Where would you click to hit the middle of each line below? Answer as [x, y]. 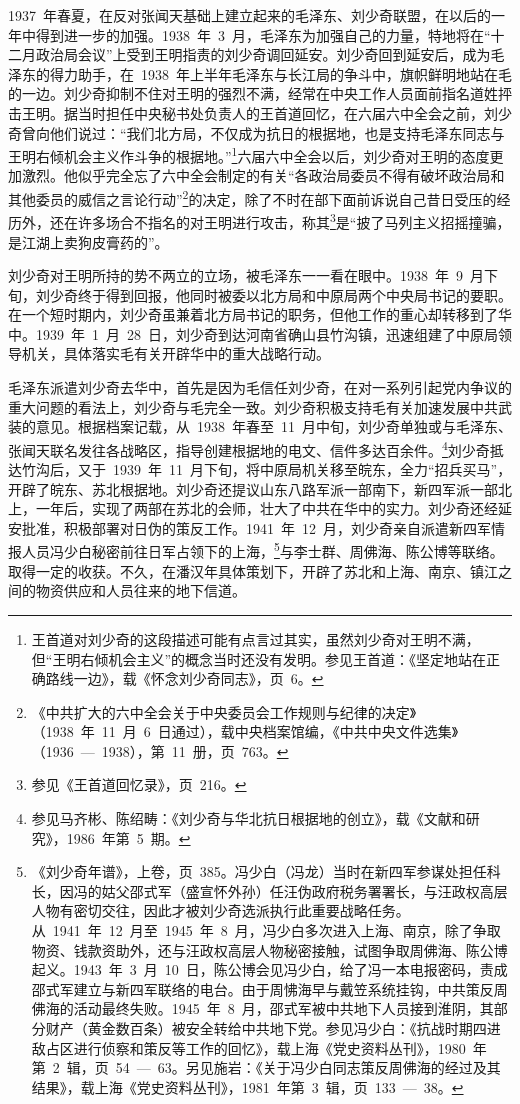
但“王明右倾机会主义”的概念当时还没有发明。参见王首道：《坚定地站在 [259, 658]
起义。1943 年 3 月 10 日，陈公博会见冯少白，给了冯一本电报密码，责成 [269, 969]
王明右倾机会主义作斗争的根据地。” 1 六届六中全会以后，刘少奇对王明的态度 [249, 154]
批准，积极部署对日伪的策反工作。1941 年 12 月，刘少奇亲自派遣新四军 [256, 527]
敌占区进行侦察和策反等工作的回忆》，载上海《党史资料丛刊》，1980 [248, 1047]
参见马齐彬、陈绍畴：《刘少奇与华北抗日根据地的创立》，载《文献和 [248, 818]
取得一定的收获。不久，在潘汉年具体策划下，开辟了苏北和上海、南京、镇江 [253, 570]
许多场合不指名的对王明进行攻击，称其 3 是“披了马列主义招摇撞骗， [294, 220]
